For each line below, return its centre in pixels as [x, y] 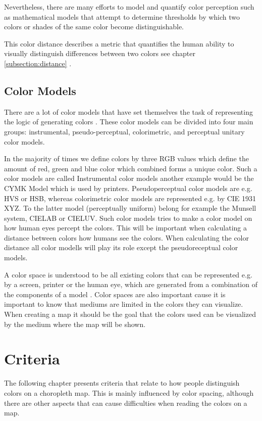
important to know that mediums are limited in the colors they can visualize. [124, 304]
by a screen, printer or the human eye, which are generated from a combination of [131, 284]
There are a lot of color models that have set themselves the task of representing [128, 111]
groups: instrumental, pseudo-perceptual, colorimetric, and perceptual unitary [124, 131]
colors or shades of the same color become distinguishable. [94, 27]
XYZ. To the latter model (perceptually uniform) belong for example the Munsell [130, 208]
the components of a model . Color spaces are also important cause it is [115, 294]
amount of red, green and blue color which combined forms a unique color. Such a [131, 168]
